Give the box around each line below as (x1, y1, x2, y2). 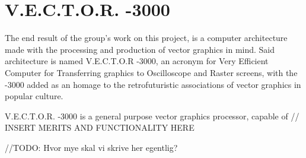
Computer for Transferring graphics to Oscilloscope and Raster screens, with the (5, 66, 298, 78)
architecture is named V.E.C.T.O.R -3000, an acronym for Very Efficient (5, 55, 269, 67)
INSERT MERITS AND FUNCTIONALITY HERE (5, 121, 195, 134)
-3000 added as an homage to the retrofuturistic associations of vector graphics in (5, 78, 301, 90)
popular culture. (5, 90, 63, 102)
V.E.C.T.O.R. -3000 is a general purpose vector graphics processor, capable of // (5, 109, 299, 122)
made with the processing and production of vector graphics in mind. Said (5, 43, 275, 55)
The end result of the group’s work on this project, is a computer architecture (5, 31, 288, 44)
